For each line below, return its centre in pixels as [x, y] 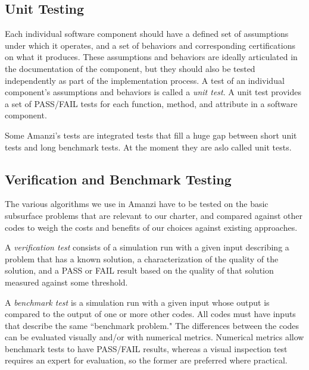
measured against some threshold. [66, 282]
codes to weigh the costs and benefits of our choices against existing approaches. [151, 227]
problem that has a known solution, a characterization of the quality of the [142, 258]
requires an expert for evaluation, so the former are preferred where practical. [146, 360]
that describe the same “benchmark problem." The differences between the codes [152, 325]
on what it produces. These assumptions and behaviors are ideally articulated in [151, 57]
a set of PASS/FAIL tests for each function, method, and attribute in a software [151, 103]
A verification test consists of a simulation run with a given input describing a [147, 247]
